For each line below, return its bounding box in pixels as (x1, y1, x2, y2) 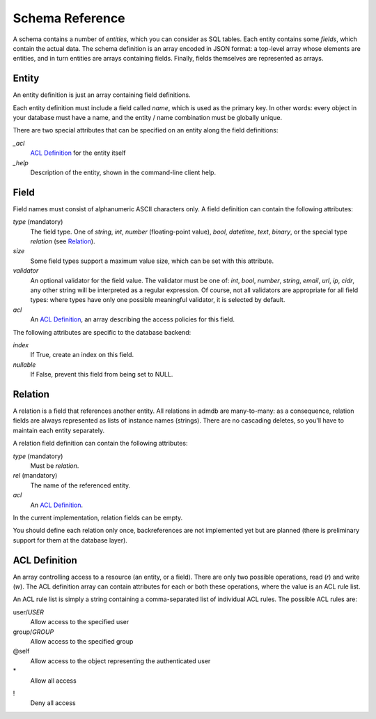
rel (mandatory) (13, 471, 58, 480)
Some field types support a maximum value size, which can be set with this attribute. (30, 257, 274, 265)
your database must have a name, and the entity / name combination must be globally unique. (13, 114, 283, 122)
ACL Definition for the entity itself (30, 149, 126, 157)
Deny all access (30, 699, 76, 707)
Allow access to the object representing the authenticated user (30, 656, 211, 665)
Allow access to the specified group (30, 637, 134, 645)
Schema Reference (13, 10, 125, 26)
